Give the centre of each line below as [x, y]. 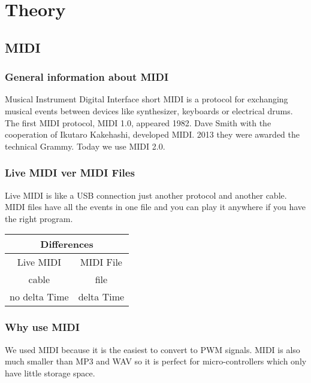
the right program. [39, 218]
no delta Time [39, 297]
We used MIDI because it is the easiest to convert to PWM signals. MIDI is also [153, 349]
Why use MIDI [42, 327]
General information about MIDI [87, 77]
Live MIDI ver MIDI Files [70, 173]
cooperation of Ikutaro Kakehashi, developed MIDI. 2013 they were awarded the [152, 134]
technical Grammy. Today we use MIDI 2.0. [85, 146]
